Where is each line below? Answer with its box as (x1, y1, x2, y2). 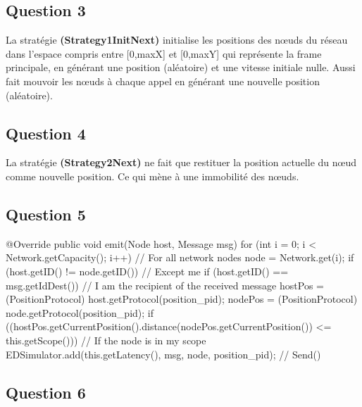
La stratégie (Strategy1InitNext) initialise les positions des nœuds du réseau (6, 32, 348, 47)
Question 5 (6, 203, 86, 225)
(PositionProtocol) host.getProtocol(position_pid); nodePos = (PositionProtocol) (6, 292, 358, 306)
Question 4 (6, 122, 86, 144)
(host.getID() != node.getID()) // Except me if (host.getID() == (6, 263, 289, 278)
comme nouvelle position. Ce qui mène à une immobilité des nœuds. (6, 168, 299, 183)
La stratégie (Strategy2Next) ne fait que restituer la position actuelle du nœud (6, 155, 356, 170)
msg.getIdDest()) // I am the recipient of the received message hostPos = (6, 277, 324, 292)
